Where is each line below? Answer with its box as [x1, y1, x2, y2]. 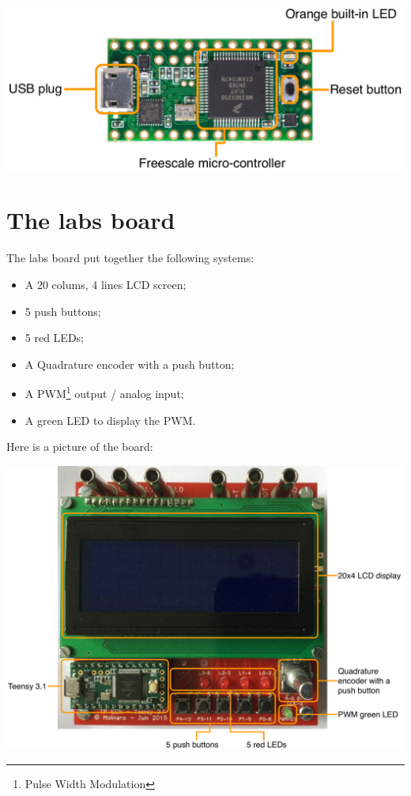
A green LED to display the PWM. [25, 411, 196, 428]
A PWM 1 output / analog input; [25, 383, 184, 402]
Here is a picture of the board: [6, 438, 153, 455]
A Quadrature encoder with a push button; [25, 355, 235, 372]
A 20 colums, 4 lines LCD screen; [25, 276, 187, 293]
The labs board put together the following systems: [6, 250, 255, 266]
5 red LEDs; [25, 329, 84, 346]
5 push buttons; [25, 302, 101, 319]
